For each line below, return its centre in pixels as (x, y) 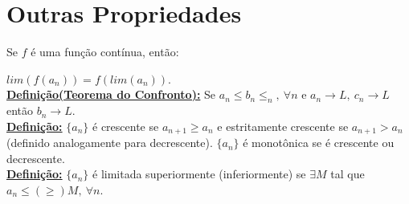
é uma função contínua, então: (105, 52)
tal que (348, 174)
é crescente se (126, 126)
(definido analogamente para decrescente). (110, 143)
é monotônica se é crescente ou (319, 143)
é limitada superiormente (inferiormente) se (199, 174)
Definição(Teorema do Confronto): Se (111, 94)
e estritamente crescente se (283, 126)
